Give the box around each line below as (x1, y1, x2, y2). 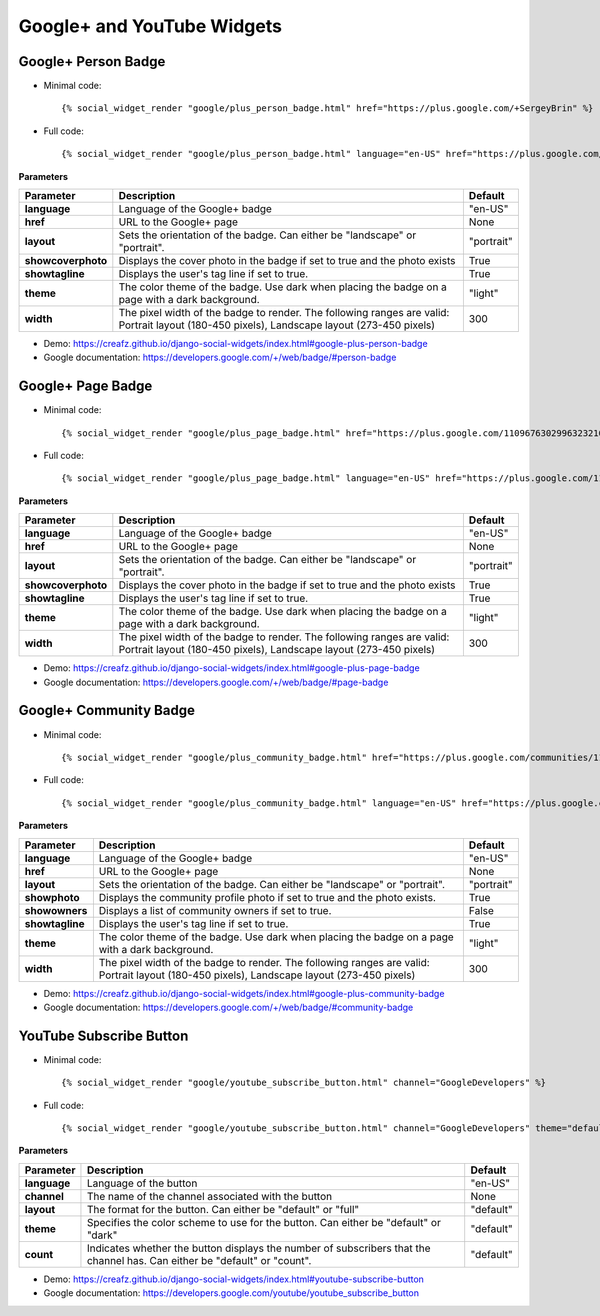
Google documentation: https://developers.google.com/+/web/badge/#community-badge (43, 1001, 414, 1013)
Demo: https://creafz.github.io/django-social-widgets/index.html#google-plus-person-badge (43, 338, 429, 350)
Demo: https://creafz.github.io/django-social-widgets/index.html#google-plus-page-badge (43, 662, 420, 674)
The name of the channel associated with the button (86, 1189, 333, 1203)
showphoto (24, 890, 80, 904)
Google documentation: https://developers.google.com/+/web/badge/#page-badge (43, 676, 389, 688)
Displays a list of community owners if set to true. (98, 903, 332, 917)
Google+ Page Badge (18, 378, 153, 395)
